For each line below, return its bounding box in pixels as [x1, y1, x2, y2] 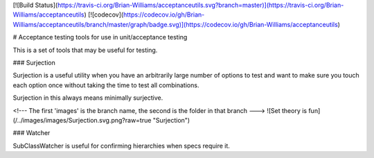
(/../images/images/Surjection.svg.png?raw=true [12, 116, 152, 124]
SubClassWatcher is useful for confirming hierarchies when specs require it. [12, 141, 230, 150]
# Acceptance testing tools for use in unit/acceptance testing [12, 33, 188, 42]
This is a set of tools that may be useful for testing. [12, 46, 158, 54]
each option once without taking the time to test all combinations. [12, 80, 199, 89]
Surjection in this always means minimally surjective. [12, 94, 163, 102]
